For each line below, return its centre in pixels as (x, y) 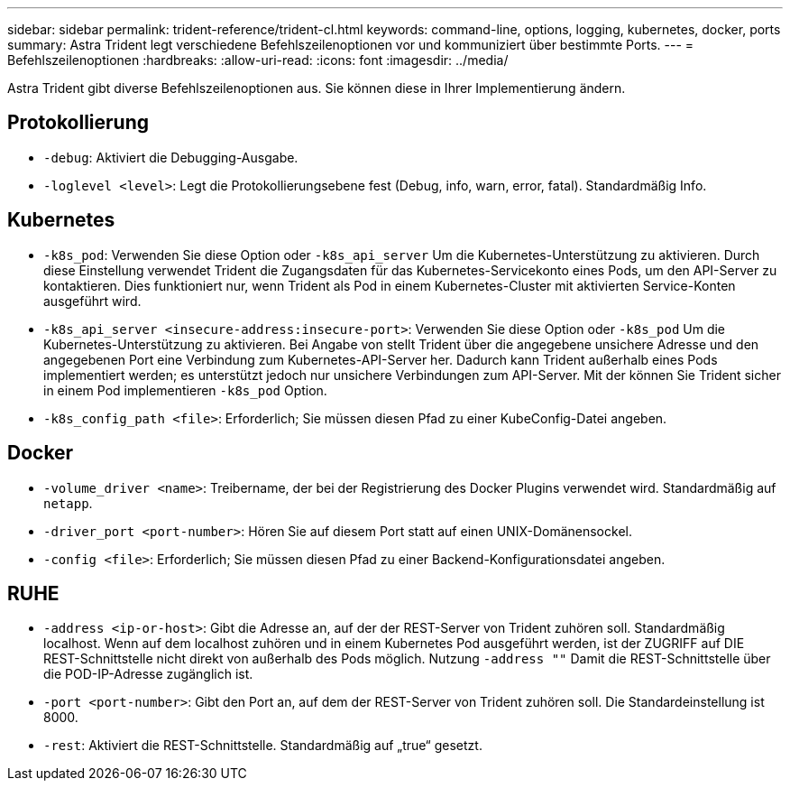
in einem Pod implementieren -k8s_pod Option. (185, 390)
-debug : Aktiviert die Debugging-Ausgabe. (171, 157)
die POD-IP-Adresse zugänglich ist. (148, 674)
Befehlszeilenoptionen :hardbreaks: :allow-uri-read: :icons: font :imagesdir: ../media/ (258, 60)
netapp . (68, 503)
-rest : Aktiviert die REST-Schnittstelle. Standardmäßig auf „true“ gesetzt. (263, 746)
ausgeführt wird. (92, 301)
